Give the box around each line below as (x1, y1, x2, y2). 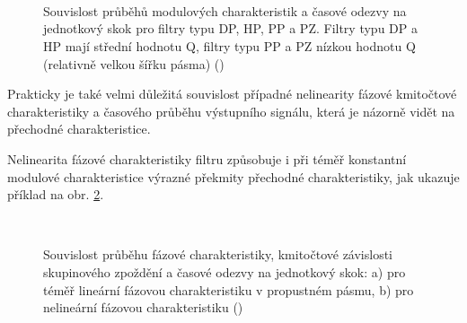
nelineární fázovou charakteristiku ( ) (43, 298, 243, 317)
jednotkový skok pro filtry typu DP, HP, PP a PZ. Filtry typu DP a (43, 19, 418, 38)
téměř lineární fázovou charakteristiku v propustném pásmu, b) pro (43, 280, 414, 299)
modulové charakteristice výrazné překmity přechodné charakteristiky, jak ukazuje (7, 167, 460, 186)
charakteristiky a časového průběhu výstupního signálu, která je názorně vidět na (7, 101, 455, 120)
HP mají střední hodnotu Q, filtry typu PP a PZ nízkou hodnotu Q (43, 36, 416, 55)
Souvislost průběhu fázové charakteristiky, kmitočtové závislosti (43, 245, 393, 264)
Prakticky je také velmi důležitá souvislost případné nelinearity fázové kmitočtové (7, 84, 457, 103)
